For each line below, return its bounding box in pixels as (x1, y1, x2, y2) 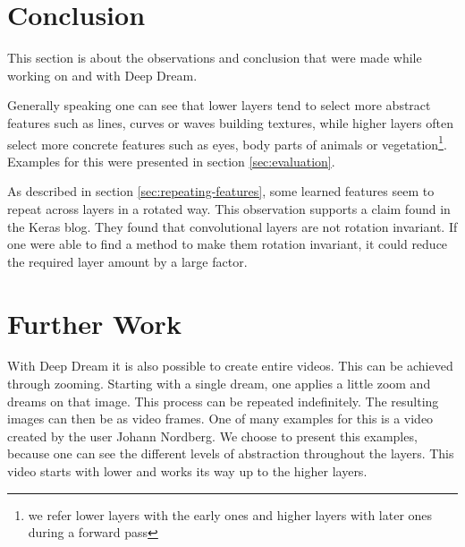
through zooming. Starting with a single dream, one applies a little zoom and (7, 374, 431, 393)
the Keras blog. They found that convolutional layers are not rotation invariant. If (7, 217, 458, 235)
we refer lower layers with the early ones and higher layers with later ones (28, 505, 433, 524)
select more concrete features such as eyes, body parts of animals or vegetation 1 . (7, 132, 447, 153)
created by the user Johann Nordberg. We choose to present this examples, (7, 426, 418, 445)
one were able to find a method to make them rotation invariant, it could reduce (7, 235, 448, 253)
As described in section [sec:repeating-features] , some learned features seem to (7, 182, 435, 201)
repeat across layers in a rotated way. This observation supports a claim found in (7, 199, 451, 218)
